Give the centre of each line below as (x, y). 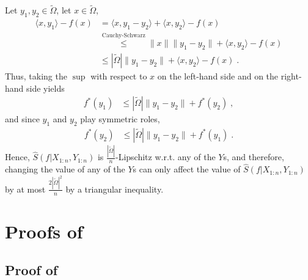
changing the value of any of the (65, 169)
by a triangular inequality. (115, 189)
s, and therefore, (254, 157)
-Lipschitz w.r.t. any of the (166, 157)
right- (291, 76)
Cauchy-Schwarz (123, 36)
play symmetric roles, (120, 119)
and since (22, 119)
